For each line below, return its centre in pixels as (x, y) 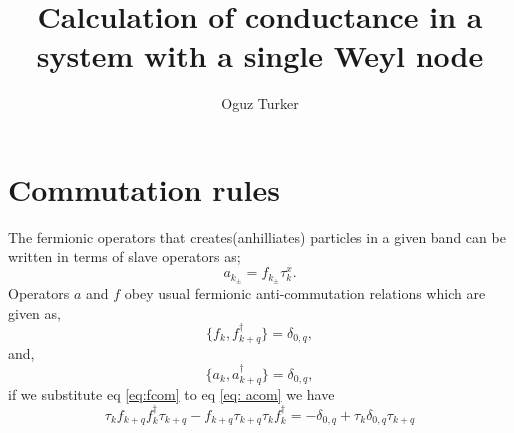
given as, (34, 312)
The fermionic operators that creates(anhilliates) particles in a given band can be (257, 236)
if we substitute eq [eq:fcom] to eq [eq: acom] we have (171, 394)
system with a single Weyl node (260, 55)
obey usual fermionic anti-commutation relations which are (305, 292)
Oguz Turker (260, 103)
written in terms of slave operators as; (124, 256)
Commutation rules (144, 188)
